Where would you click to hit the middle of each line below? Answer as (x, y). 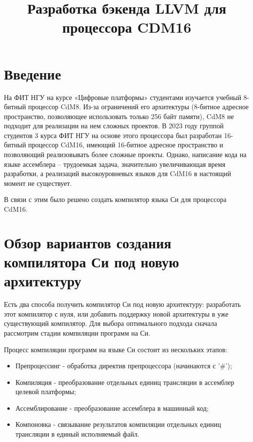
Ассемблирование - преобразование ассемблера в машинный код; (112, 408)
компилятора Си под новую (92, 261)
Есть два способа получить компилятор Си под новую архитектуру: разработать (122, 304)
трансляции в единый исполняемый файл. (77, 434)
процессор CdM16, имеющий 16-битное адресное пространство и (126, 145)
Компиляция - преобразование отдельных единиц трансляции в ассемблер (125, 382)
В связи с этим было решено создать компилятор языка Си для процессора (115, 199)
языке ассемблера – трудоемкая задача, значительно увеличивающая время (115, 164)
